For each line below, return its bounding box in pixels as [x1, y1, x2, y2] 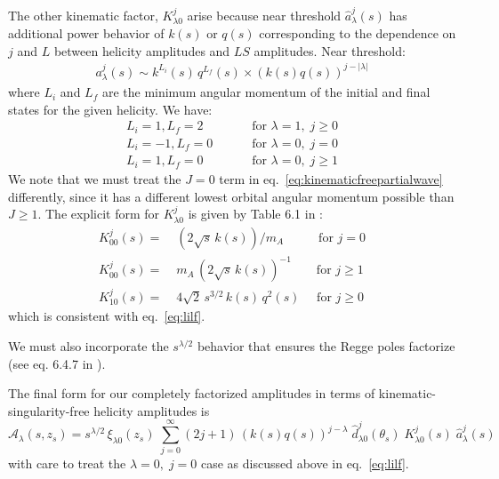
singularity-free [8, 401, 90, 419]
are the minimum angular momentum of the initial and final [101, 83, 431, 101]
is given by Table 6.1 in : [188, 204, 324, 223]
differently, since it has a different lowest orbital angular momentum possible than [8, 187, 455, 205]
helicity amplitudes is [93, 401, 210, 419]
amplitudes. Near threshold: [254, 41, 406, 60]
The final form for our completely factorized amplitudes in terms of [8, 384, 375, 403]
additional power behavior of [8, 24, 165, 43]
